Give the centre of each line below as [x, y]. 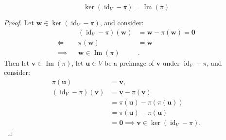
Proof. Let [19, 22]
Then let [17, 62]
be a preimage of [129, 62]
